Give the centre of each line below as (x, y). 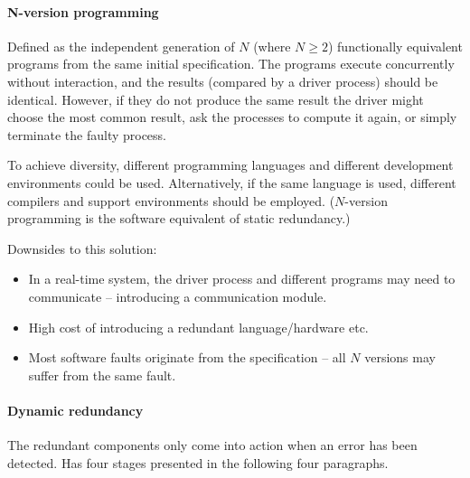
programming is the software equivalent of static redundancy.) (179, 218)
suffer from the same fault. (102, 375)
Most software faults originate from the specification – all (187, 357)
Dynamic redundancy (75, 410)
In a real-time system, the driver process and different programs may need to (242, 279)
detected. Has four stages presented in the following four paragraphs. (198, 462)
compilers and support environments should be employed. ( (171, 200)
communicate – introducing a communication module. (178, 296)
